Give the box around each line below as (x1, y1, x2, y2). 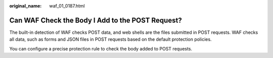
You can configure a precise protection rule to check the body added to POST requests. (9, 45, 192, 51)
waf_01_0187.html (49, 3, 85, 9)
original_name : (9, 3, 42, 9)
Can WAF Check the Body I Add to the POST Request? (9, 16, 182, 25)
